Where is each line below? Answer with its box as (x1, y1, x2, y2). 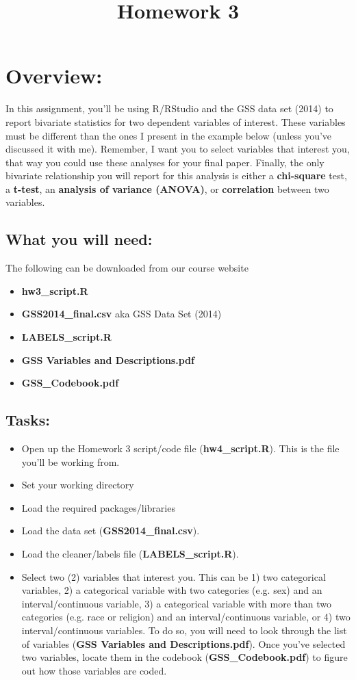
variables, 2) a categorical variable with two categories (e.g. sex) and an (21, 583, 322, 597)
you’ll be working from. (21, 454, 120, 469)
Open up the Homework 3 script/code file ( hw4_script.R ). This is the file (21, 441, 340, 456)
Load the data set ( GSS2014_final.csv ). (21, 523, 200, 538)
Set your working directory (21, 478, 134, 492)
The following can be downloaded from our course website (5, 261, 249, 275)
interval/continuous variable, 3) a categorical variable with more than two (21, 596, 331, 610)
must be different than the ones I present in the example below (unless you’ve (5, 128, 332, 142)
